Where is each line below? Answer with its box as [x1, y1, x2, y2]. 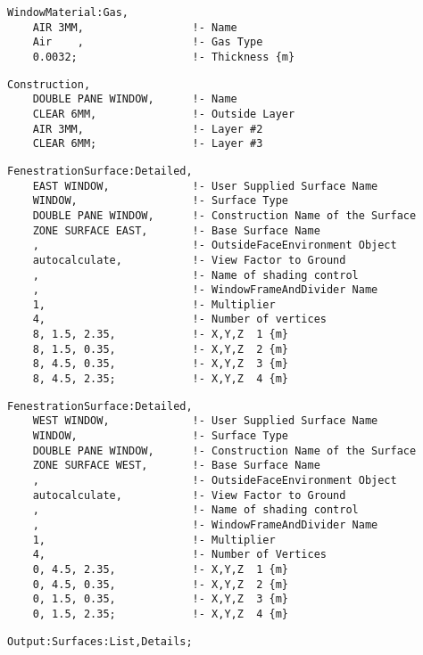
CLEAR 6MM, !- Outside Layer [32, 107, 295, 120]
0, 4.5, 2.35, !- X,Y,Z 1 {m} [32, 562, 288, 576]
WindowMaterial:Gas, [7, 6, 129, 19]
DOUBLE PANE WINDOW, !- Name [32, 93, 237, 106]
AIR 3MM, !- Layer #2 [32, 122, 263, 135]
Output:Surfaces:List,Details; [7, 635, 193, 648]
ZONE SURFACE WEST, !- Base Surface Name [32, 459, 320, 472]
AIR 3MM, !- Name [32, 20, 237, 34]
